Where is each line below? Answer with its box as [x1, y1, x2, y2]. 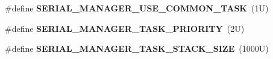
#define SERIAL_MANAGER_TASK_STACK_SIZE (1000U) [5, 42, 269, 55]
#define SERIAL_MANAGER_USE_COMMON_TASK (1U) [5, 2, 269, 14]
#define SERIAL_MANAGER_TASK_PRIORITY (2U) [5, 22, 245, 34]
